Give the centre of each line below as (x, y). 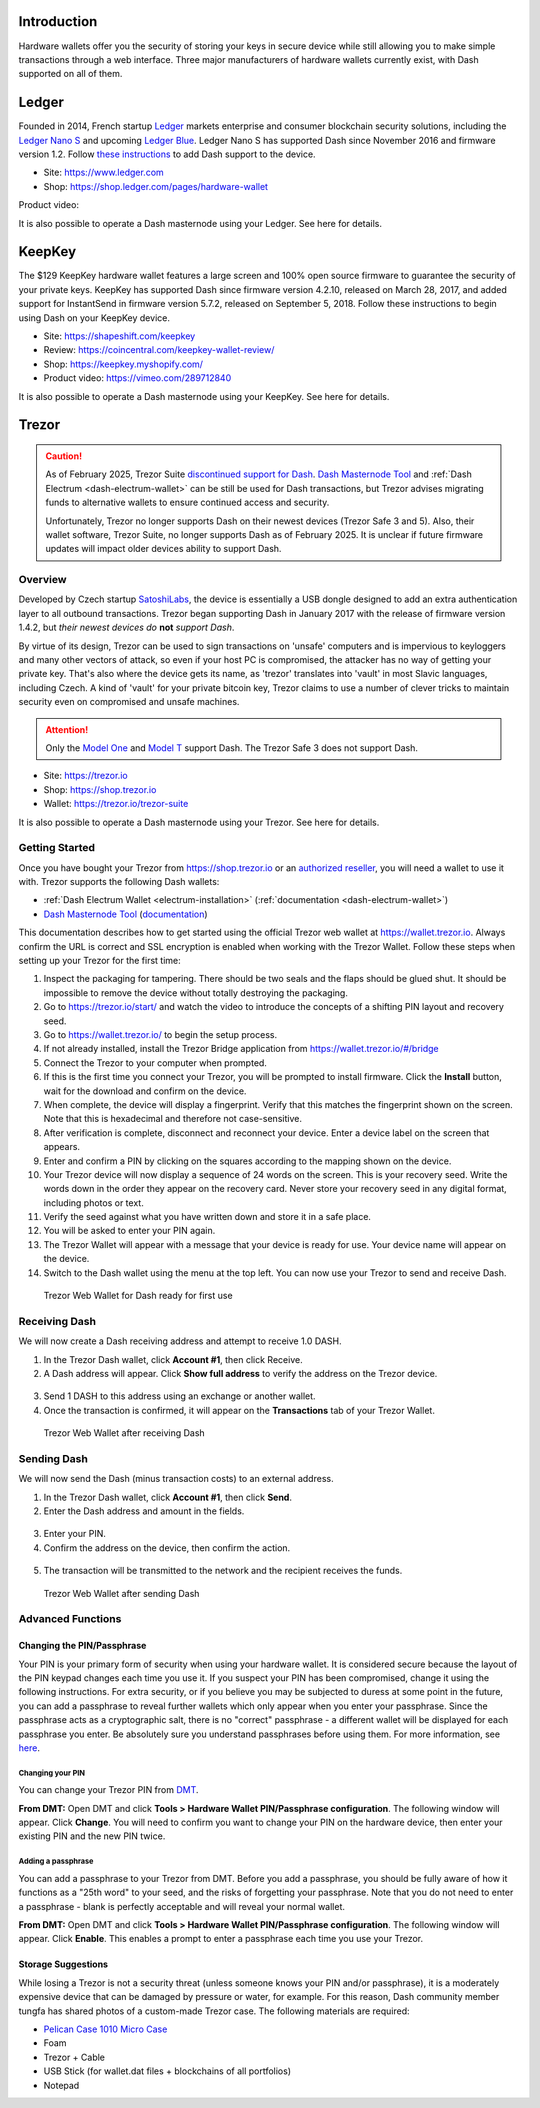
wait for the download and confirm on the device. (145, 1091)
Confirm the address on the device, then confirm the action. (167, 1547)
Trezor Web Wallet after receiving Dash (124, 1433)
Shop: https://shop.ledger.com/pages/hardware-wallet (156, 186)
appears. (61, 1147)
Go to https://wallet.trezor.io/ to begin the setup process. (160, 1034)
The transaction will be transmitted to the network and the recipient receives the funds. (223, 1571)
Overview (42, 580)
